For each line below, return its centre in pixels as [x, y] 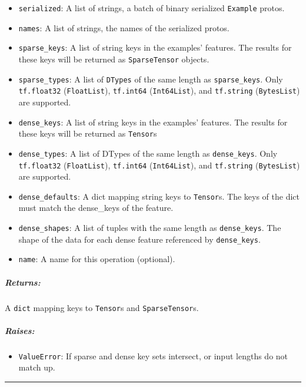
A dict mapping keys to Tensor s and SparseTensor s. [102, 307]
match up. [37, 367]
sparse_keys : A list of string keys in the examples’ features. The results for [155, 47]
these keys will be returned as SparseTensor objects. [114, 59]
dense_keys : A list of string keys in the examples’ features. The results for [153, 122]
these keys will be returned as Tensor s [88, 133]
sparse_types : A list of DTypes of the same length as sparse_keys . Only [151, 79]
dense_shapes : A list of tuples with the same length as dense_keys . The [150, 227]
